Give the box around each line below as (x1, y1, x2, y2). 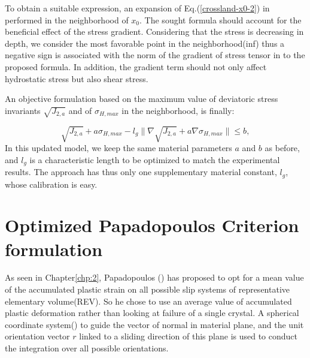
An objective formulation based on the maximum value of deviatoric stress (5, 92, 278, 105)
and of (68, 104, 92, 116)
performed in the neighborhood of (5, 13, 129, 26)
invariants (5, 104, 41, 116)
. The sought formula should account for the (139, 13, 302, 26)
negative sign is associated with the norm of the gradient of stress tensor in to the (5, 49, 305, 61)
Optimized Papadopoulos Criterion (5, 213, 299, 237)
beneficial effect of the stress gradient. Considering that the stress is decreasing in (5, 25, 304, 38)
